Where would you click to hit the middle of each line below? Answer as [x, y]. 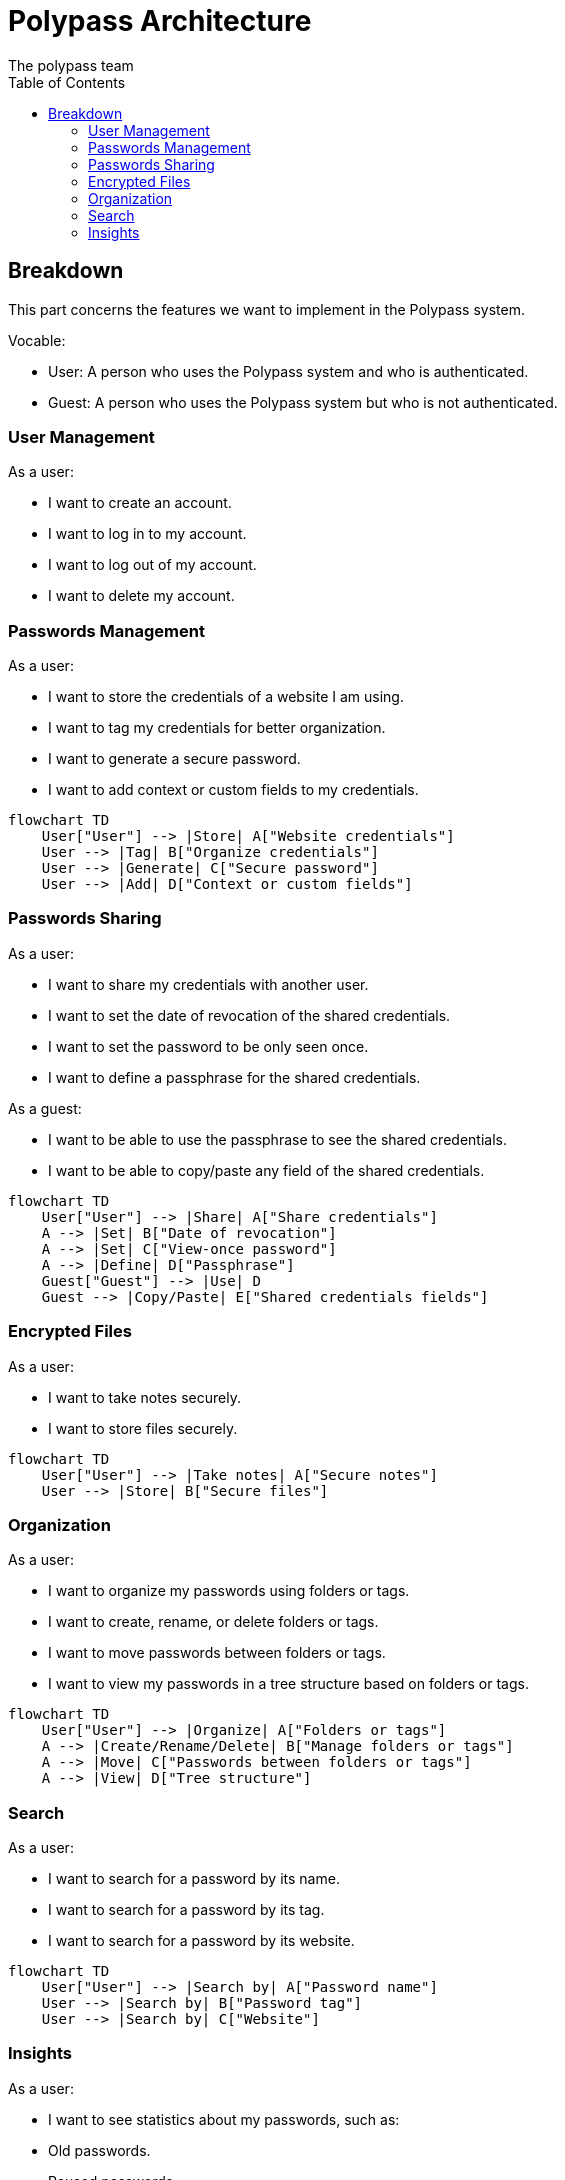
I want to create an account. [140, 503]
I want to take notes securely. [144, 1397]
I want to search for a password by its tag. [186, 1910]
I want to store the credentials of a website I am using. [226, 697]
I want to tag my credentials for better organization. [217, 728]
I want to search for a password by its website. [201, 1941]
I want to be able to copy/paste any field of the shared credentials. [266, 1170]
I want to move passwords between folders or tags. [217, 1653]
